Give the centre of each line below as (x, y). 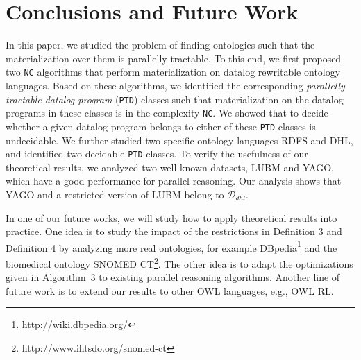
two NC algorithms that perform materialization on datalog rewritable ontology (173, 72)
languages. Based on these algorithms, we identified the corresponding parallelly (175, 85)
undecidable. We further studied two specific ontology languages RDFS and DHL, (179, 140)
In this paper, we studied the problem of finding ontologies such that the (160, 45)
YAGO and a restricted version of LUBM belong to (115, 194)
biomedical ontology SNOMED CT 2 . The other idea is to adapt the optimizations (179, 263)
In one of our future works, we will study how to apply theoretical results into (171, 217)
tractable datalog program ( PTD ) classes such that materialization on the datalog (175, 99)
